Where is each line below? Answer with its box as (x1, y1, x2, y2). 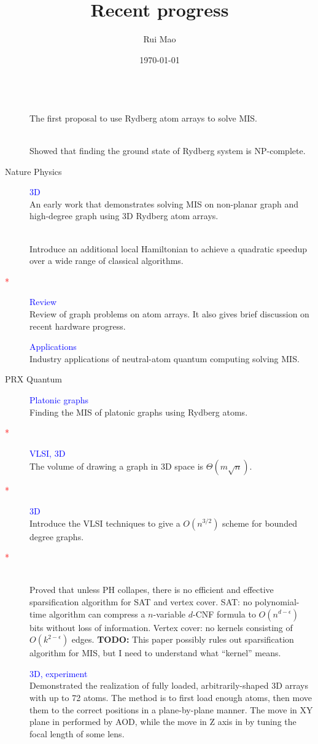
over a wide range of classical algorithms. (29, 254, 184, 267)
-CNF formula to (193, 607, 256, 620)
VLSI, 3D (29, 446, 66, 459)
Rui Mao (143, 33, 176, 45)
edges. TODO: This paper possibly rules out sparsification (71, 633, 294, 646)
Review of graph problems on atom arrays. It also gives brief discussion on (29, 308, 309, 320)
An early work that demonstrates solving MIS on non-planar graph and (29, 197, 298, 210)
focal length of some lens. (29, 727, 125, 740)
